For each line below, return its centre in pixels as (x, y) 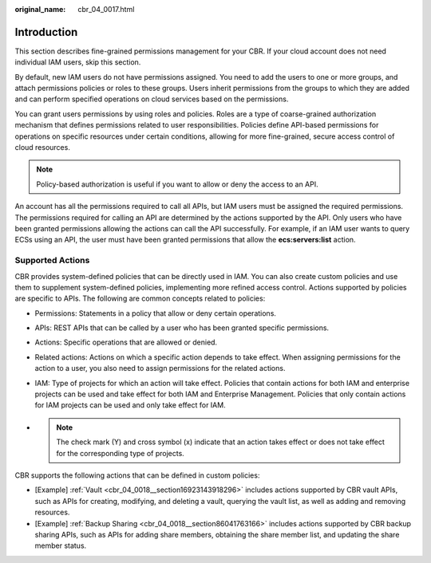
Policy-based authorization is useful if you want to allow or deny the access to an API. (177, 184)
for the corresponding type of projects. (121, 453)
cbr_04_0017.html (106, 9)
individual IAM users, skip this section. (78, 62)
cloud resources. (43, 148)
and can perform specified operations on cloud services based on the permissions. (152, 99)
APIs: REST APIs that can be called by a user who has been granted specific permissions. (182, 328)
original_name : (40, 9)
